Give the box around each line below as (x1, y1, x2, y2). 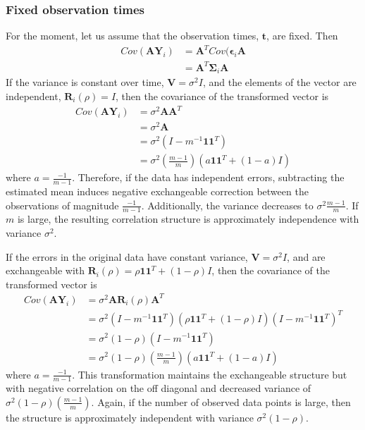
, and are (287, 249, 326, 264)
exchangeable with (6, 263, 85, 278)
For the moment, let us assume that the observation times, (6, 28, 259, 43)
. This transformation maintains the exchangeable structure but (72, 367, 347, 381)
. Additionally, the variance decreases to (141, 197, 314, 212)
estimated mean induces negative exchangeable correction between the (6, 184, 309, 199)
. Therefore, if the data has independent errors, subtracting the (72, 170, 345, 185)
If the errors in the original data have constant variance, (6, 249, 248, 264)
